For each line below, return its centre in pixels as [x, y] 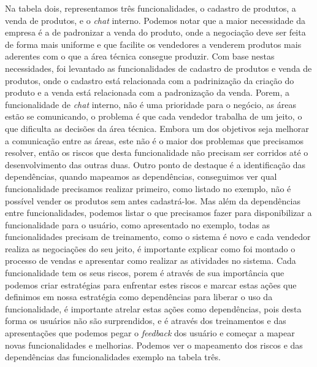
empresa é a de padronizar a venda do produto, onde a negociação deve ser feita [155, 32]
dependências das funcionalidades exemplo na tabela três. [113, 357]
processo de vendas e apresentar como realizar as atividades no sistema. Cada [151, 261]
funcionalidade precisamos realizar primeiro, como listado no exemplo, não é [148, 188]
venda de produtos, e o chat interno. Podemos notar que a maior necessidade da [155, 20]
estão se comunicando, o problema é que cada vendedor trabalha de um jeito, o [154, 116]
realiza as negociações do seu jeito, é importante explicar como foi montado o [150, 248]
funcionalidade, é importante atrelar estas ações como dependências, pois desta [153, 308]
